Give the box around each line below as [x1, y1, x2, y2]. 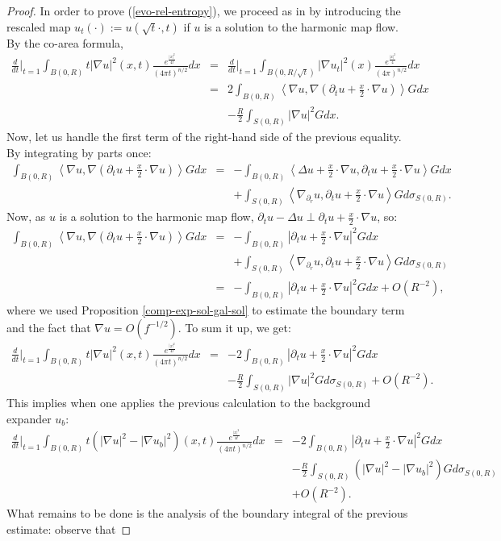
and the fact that [6, 318, 91, 335]
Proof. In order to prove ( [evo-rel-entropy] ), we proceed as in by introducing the [6, 2, 401, 19]
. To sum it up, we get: [177, 318, 291, 335]
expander [6, 410, 52, 427]
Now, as [6, 208, 46, 225]
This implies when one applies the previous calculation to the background [6, 393, 371, 410]
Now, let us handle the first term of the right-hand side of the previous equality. [6, 128, 402, 145]
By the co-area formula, [6, 34, 123, 51]
